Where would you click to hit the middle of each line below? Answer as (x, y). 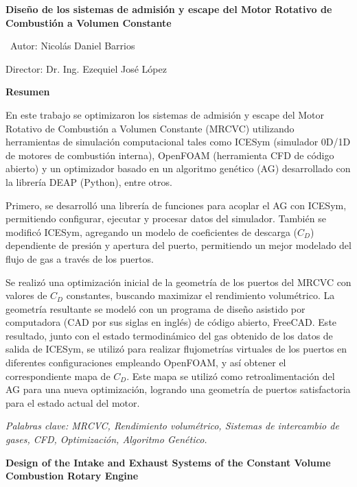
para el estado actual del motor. (73, 402)
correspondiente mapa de (58, 376)
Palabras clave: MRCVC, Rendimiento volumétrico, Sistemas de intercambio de (172, 426)
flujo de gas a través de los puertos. (80, 258)
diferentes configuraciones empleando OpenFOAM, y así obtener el (146, 363)
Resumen (28, 92)
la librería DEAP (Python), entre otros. (89, 181)
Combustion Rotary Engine (72, 476)
